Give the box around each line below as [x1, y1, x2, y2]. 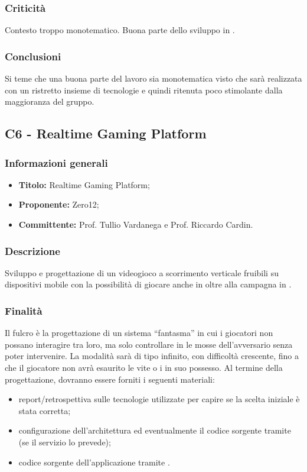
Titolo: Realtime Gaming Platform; [18, 178, 150, 190]
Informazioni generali [5, 155, 108, 170]
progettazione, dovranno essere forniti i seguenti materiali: [5, 373, 215, 385]
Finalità [5, 303, 43, 318]
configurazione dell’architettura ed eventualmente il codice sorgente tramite [18, 424, 291, 437]
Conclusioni [5, 49, 61, 63]
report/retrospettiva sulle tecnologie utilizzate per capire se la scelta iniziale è [18, 393, 300, 405]
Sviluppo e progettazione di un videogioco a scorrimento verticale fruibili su [5, 266, 279, 279]
